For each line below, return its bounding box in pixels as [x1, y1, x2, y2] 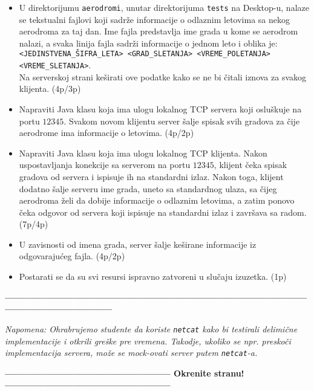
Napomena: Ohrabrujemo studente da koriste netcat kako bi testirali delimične [5, 322, 298, 335]
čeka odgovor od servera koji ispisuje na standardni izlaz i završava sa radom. [19, 205, 307, 218]
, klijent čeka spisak [214, 158, 287, 171]
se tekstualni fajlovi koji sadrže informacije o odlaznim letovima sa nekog [19, 13, 290, 25]
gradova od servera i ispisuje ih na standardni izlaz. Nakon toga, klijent [19, 170, 284, 183]
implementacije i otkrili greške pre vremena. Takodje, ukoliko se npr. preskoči [5, 334, 291, 347]
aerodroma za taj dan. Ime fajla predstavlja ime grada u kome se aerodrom [19, 25, 298, 37]
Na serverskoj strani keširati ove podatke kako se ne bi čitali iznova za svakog [19, 70, 307, 83]
